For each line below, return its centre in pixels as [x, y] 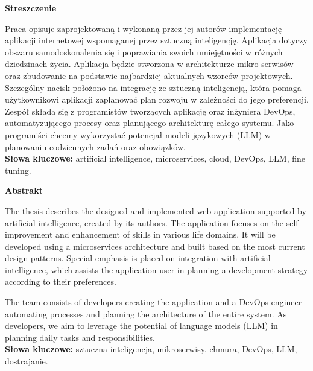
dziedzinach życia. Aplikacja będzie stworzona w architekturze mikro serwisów [149, 64]
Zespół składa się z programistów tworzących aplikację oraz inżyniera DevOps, [150, 111]
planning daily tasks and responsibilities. [80, 337]
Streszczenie [31, 8]
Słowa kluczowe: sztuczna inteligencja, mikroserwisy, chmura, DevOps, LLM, [151, 349]
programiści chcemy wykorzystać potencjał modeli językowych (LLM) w [138, 134]
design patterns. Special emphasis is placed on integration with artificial [138, 258]
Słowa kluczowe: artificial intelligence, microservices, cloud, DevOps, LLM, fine [155, 158]
